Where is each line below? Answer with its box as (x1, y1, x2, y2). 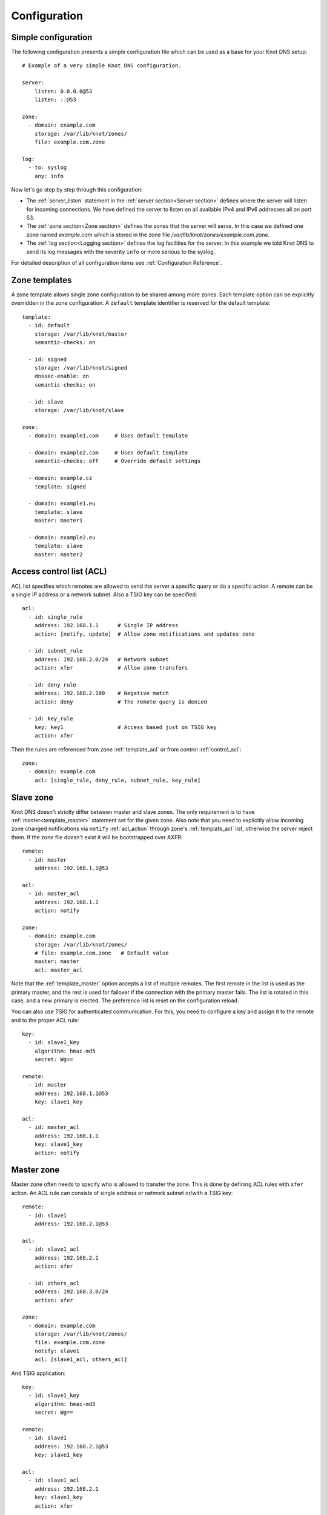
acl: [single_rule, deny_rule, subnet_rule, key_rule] (34, 776, 201, 784)
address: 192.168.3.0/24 (34, 1288, 108, 1295)
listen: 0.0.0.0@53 (34, 88, 93, 95)
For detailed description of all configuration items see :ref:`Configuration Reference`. (11, 259, 222, 267)
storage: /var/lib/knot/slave (34, 407, 124, 414)
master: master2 (34, 551, 83, 558)
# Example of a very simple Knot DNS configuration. (22, 62, 182, 69)
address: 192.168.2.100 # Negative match (34, 690, 169, 697)
